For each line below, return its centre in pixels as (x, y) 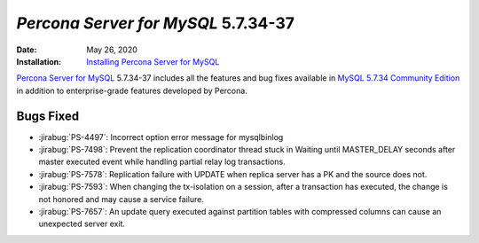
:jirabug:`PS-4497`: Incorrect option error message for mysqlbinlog (161, 137)
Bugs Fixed (48, 116)
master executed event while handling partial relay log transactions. (162, 162)
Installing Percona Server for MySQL (153, 61)
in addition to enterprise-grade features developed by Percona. (132, 90)
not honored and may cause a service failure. (121, 199)
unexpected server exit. (82, 224)
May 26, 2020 (112, 50)
